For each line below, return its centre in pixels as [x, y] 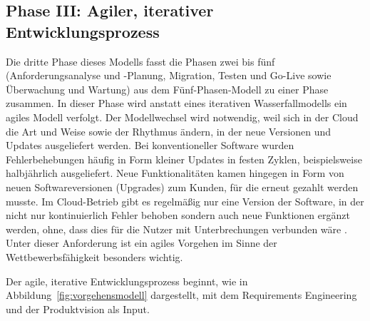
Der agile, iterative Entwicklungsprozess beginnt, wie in [127, 281]
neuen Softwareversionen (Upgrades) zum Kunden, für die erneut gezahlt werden [182, 187]
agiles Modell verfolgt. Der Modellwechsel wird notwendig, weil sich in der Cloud [182, 117]
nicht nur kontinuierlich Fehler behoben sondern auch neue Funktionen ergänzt [178, 215]
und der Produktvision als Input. [78, 309]
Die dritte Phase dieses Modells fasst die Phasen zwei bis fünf [140, 61]
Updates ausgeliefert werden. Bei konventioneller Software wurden [150, 145]
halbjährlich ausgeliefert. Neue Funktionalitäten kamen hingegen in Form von [175, 173]
